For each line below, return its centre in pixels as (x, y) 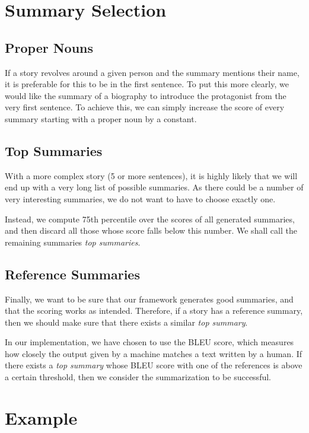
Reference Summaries (72, 274)
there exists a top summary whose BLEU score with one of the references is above (154, 365)
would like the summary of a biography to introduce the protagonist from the (146, 95)
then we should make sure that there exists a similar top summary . (126, 322)
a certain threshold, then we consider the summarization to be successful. (138, 377)
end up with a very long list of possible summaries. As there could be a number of (154, 187)
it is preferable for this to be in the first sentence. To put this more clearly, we (147, 84)
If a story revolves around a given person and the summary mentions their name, (152, 72)
